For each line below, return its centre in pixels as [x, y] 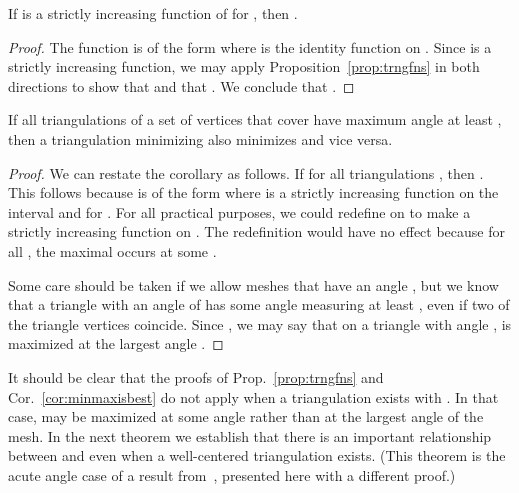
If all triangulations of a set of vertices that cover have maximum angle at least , [255, 119]
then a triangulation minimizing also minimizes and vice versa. [200, 138]
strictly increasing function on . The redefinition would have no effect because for [256, 231]
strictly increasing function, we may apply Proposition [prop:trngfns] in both [244, 66]
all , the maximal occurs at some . [112, 250]
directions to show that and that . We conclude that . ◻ [181, 85]
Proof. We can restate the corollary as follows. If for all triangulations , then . [246, 172]
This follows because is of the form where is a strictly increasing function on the [253, 192]
